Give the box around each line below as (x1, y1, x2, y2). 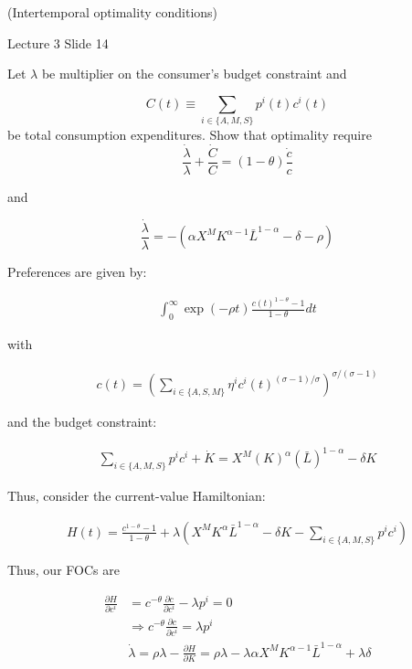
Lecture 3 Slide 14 (7, 33, 109, 52)
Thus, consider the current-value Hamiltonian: (7, 486, 266, 505)
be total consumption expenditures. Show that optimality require (7, 125, 372, 144)
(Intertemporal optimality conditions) (7, 3, 218, 21)
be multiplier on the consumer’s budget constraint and (41, 64, 347, 83)
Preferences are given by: (7, 261, 147, 281)
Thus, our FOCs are (7, 559, 120, 579)
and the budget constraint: (7, 412, 157, 431)
